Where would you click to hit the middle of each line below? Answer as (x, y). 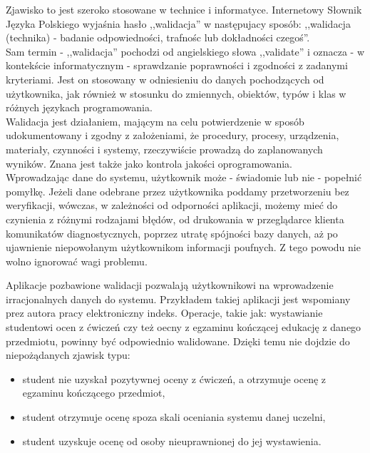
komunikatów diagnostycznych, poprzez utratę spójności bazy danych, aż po (172, 233)
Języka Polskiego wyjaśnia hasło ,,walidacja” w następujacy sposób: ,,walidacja (178, 23)
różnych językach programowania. (79, 107)
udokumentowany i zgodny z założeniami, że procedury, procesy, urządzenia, (173, 135)
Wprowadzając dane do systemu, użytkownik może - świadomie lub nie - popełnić (184, 177)
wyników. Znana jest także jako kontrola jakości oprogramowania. (149, 163)
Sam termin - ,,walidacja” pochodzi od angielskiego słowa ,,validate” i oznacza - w (185, 51)
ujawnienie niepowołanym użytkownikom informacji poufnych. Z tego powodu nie (183, 247)
